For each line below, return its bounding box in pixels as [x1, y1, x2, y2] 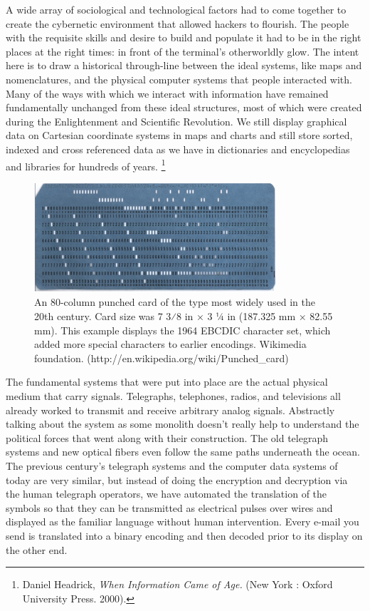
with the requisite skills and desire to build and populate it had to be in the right [6, 30, 361, 45]
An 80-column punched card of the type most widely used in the [34, 294, 315, 309]
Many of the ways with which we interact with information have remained [6, 86, 329, 101]
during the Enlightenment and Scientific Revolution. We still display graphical [6, 113, 347, 128]
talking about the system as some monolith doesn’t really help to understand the [6, 416, 359, 431]
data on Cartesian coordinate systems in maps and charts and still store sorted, [6, 128, 353, 143]
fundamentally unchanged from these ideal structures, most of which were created [6, 100, 362, 115]
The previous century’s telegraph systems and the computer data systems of [6, 458, 338, 473]
